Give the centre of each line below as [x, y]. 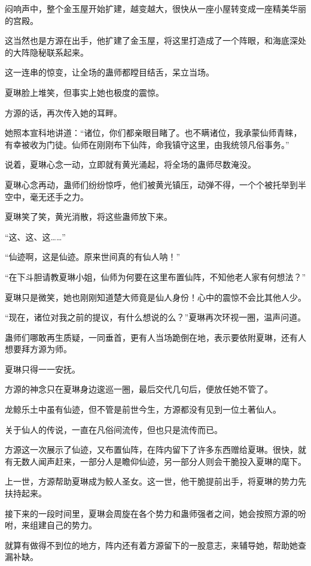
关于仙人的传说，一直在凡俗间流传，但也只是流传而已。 [114, 429]
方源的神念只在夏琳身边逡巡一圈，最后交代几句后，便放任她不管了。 [139, 389]
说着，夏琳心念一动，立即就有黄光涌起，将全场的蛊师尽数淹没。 [130, 164]
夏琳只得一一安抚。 [42, 369]
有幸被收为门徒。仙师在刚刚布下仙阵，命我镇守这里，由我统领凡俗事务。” [147, 144]
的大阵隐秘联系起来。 [47, 52]
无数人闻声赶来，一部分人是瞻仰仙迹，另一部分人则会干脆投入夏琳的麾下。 [159, 461]
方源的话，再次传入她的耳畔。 [63, 112]
